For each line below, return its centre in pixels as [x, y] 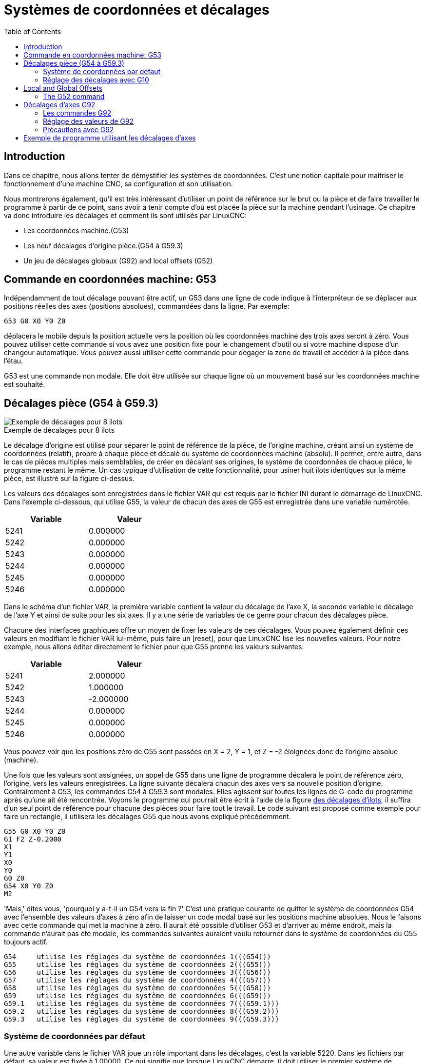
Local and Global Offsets [63, 88]
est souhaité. [25, 384]
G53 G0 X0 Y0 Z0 [35, 321]
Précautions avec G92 [78, 129]
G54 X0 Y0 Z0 [29, 886]
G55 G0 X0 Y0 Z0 [35, 832]
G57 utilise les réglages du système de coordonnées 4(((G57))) [137, 980]
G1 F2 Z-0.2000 [33, 839]
